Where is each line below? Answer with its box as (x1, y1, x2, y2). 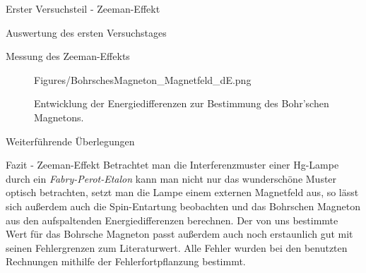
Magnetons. (34, 109, 84, 124)
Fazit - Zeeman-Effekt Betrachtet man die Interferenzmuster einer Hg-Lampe (6, 157, 339, 172)
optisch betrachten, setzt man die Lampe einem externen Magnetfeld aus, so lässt (6, 185, 359, 200)
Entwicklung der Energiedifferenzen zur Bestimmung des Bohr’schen (34, 96, 329, 111)
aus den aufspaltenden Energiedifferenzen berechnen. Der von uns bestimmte (6, 212, 338, 227)
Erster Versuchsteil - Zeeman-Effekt (6, 1, 160, 16)
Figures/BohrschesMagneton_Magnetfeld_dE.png (34, 72, 252, 87)
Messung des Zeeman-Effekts (6, 49, 130, 63)
